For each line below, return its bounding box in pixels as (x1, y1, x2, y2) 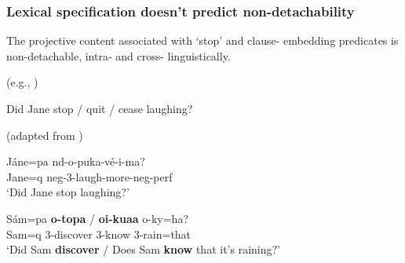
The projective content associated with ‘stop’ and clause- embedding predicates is (6, 32, 399, 49)
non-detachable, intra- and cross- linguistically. (6, 47, 231, 64)
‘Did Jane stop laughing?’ (6, 184, 130, 200)
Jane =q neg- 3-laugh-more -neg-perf (6, 168, 173, 184)
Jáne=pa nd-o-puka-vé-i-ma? (6, 153, 145, 170)
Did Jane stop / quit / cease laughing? (6, 100, 193, 116)
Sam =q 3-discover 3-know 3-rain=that (6, 225, 192, 242)
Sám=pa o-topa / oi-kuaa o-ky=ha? (6, 210, 189, 226)
